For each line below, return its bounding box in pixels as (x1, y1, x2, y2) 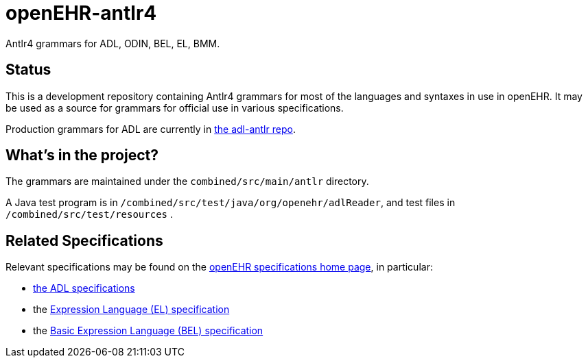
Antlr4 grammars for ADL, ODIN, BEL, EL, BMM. (5, 37, 220, 49)
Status (5, 61, 51, 79)
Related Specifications (5, 231, 163, 249)
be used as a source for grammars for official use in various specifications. (5, 101, 344, 114)
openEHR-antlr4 (5, 1, 157, 25)
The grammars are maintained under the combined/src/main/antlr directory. (5, 175, 369, 188)
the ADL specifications (33, 282, 135, 295)
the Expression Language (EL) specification (33, 303, 230, 316)
